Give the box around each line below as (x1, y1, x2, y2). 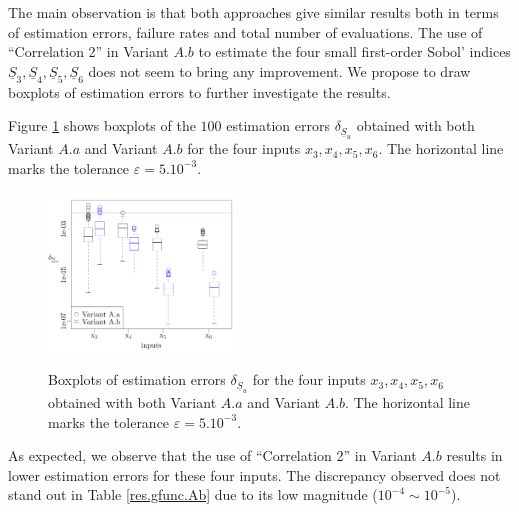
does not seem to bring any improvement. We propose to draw (88, 60, 471, 81)
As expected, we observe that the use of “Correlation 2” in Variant (8, 445, 417, 466)
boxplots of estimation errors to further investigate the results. (8, 81, 391, 102)
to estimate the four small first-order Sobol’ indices (198, 41, 511, 62)
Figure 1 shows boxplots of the (8, 115, 196, 136)
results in (446, 445, 503, 466)
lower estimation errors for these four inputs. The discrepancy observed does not (8, 464, 501, 485)
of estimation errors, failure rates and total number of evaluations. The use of (8, 21, 483, 42)
